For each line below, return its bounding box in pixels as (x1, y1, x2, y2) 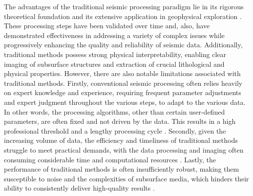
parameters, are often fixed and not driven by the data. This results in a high (4, 116, 236, 126)
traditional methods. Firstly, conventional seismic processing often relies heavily (4, 78, 243, 88)
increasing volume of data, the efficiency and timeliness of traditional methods (4, 135, 238, 145)
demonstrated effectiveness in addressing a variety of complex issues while (4, 30, 225, 40)
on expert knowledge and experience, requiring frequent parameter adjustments (4, 87, 241, 98)
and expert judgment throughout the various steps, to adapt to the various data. (4, 97, 246, 107)
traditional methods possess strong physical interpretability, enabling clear (4, 49, 226, 59)
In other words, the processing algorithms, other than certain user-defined (4, 106, 225, 117)
